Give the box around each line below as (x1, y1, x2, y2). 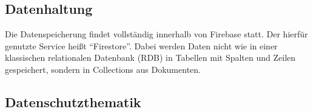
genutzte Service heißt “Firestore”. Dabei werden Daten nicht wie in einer (5, 39, 278, 52)
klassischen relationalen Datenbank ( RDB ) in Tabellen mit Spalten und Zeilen (5, 51, 296, 64)
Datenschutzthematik (5, 92, 141, 111)
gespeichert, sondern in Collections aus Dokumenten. (5, 63, 201, 75)
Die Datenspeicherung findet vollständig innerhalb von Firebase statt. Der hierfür (5, 28, 308, 40)
